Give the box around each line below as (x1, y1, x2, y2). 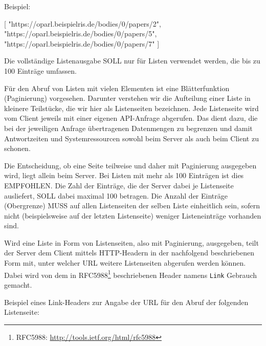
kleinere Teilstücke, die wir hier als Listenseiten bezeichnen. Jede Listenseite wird (4, 102, 259, 113)
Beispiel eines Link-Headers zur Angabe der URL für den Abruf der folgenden (4, 296, 249, 307)
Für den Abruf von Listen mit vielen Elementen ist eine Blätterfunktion (4, 82, 230, 93)
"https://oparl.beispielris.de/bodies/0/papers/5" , (4, 28, 157, 39)
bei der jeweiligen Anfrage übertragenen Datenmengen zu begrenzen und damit (4, 122, 253, 133)
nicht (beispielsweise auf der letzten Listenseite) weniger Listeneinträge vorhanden (4, 210, 261, 221)
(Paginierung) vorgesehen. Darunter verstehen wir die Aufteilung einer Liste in (4, 93, 251, 103)
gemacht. (4, 279, 32, 290)
